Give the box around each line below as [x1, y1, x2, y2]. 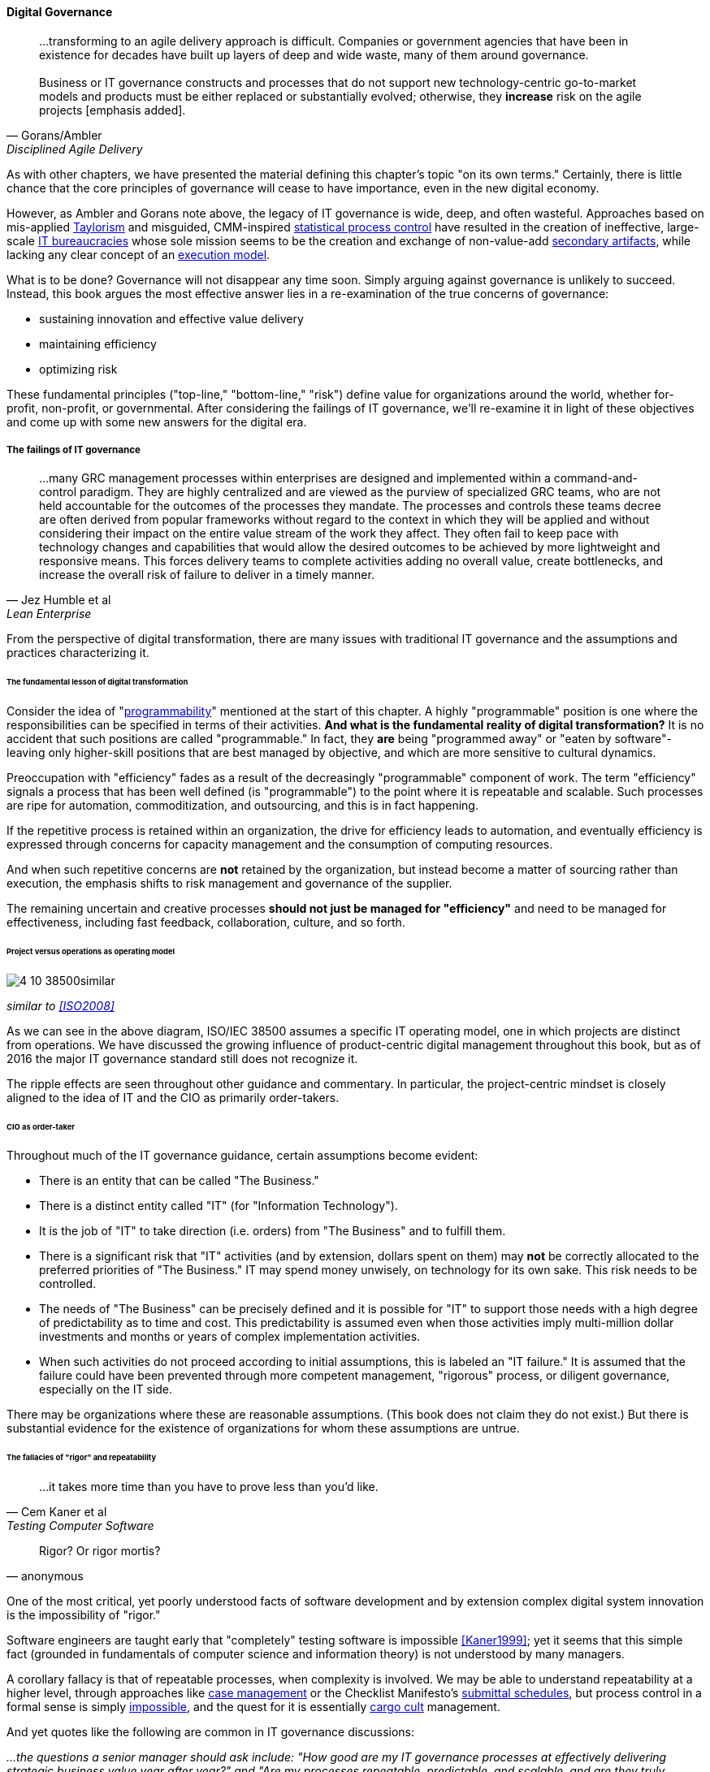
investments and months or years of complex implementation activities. [39, 1329, 421, 1344]
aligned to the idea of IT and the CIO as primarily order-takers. [6, 1090, 340, 1104]
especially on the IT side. [39, 1382, 173, 1397]
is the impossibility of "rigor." [6, 1608, 161, 1623]
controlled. [39, 1277, 97, 1291]
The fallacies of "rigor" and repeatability [6, 1453, 157, 1463]
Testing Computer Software [6, 1519, 154, 1533]
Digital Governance [6, 5, 113, 19]
